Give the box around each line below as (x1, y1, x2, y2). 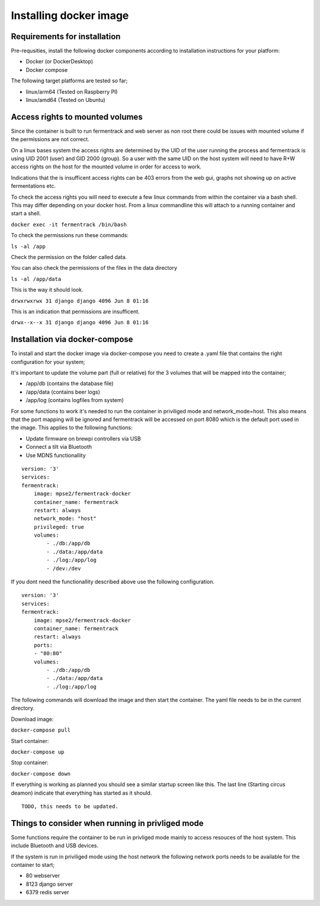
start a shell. (11, 210, 41, 217)
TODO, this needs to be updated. (21, 803, 119, 809)
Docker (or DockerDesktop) (25, 58, 94, 65)
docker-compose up (11, 749, 65, 755)
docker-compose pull (11, 727, 71, 733)
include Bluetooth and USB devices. (11, 842, 99, 849)
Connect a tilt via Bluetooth (25, 444, 92, 451)
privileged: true (33, 524, 84, 530)
